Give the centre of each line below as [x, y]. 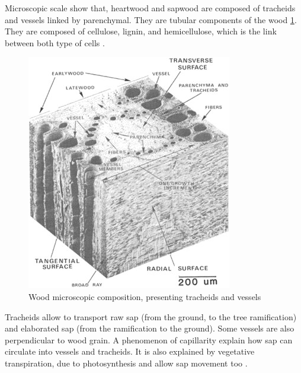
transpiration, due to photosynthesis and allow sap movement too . [126, 363]
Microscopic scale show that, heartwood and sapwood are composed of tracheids [150, 8]
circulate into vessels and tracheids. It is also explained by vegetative [130, 351]
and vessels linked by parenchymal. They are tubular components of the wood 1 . [151, 19]
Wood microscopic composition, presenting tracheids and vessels [145, 296]
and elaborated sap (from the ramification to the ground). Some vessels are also [150, 328]
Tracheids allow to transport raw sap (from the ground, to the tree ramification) [151, 316]
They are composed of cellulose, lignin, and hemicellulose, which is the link [141, 31]
